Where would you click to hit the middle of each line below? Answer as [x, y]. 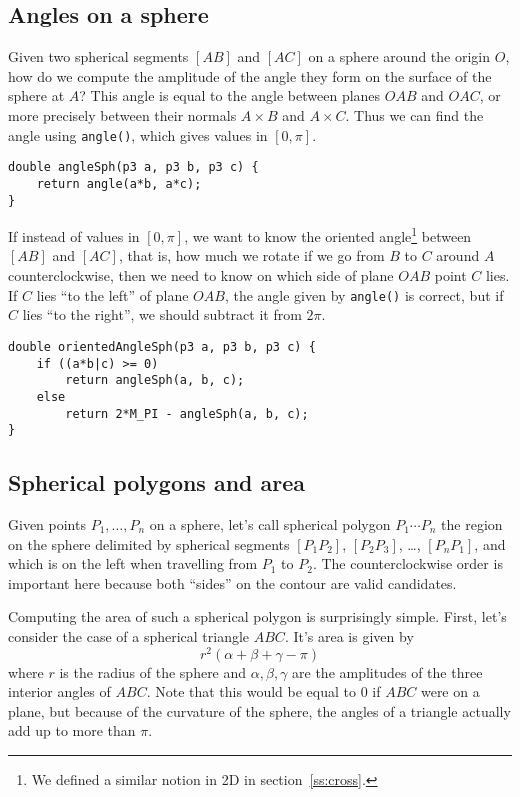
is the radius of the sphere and [153, 671]
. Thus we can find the [414, 114]
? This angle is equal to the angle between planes [230, 95]
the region [472, 524]
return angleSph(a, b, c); [155, 380]
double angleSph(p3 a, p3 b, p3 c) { [133, 167]
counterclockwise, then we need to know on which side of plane [201, 275]
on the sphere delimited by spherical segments [149, 543]
